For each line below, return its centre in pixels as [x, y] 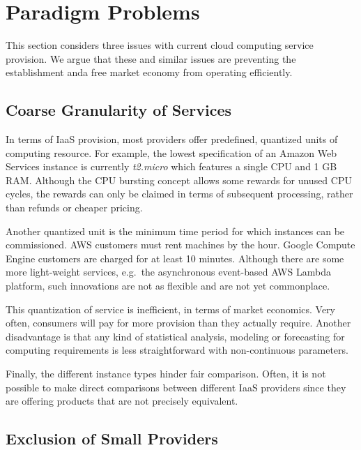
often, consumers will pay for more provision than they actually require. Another [178, 323]
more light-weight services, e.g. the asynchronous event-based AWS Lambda [168, 272]
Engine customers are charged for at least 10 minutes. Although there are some [175, 258]
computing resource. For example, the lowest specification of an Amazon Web [171, 152]
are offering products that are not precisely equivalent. [122, 401]
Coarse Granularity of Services [119, 110]
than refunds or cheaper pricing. [74, 208]
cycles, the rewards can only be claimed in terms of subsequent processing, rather [179, 194]
